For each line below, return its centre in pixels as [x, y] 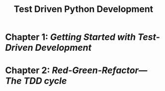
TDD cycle [45, 81]
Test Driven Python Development [83, 9]
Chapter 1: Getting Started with [70, 37]
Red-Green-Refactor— [100, 70]
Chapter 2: [28, 70]
